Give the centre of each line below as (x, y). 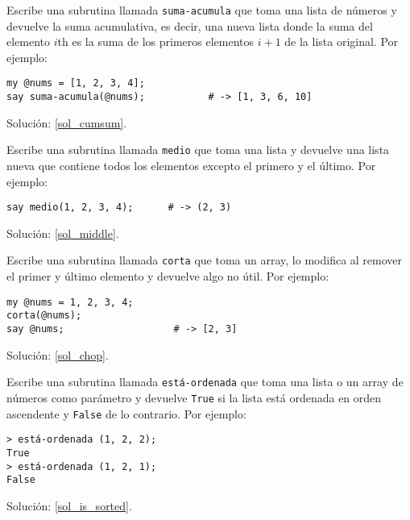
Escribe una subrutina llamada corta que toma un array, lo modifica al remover (205, 260)
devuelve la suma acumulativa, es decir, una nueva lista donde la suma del (190, 25)
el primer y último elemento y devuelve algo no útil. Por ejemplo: (168, 276)
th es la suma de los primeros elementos (156, 42)
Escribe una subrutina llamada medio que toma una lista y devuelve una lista (198, 150)
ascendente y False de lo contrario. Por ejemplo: (126, 413)
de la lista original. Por (342, 42)
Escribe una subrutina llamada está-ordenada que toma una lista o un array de (205, 382)
